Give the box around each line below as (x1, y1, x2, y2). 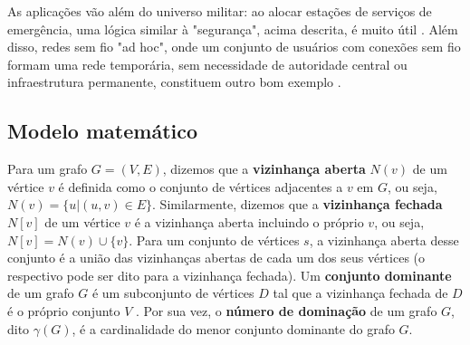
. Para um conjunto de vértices (129, 230, 300, 249)
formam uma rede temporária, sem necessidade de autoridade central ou (7, 54, 408, 73)
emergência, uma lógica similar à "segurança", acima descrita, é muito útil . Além (7, 19, 458, 38)
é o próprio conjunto (7, 301, 120, 320)
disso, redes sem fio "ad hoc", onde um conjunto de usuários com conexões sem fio (7, 37, 461, 56)
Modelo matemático (7, 117, 198, 145)
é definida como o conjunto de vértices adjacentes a (58, 177, 343, 196)
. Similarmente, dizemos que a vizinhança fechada (152, 195, 443, 214)
